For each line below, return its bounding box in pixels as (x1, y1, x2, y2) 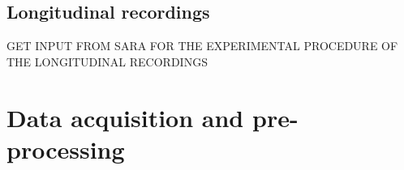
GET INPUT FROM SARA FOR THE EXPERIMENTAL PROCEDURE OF (6, 37, 398, 54)
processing (6, 132, 125, 165)
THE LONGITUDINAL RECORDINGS (6, 53, 208, 70)
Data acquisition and (6, 100, 244, 134)
